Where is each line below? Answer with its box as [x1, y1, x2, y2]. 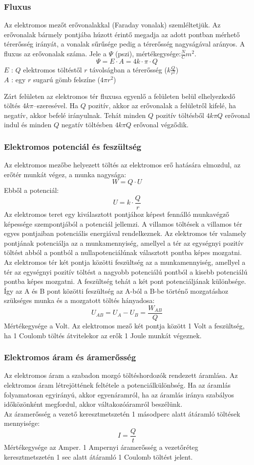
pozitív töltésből [155, 110, 204, 120]
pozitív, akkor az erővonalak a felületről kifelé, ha [88, 100, 236, 111]
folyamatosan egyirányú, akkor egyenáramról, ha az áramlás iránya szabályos [4, 389, 234, 399]
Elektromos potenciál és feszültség [4, 140, 142, 152]
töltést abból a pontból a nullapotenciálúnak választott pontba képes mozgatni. [4, 247, 242, 257]
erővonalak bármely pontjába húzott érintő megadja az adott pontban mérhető [4, 29, 240, 39]
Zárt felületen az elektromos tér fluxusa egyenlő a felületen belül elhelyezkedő [4, 91, 235, 101]
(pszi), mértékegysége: [115, 48, 181, 58]
